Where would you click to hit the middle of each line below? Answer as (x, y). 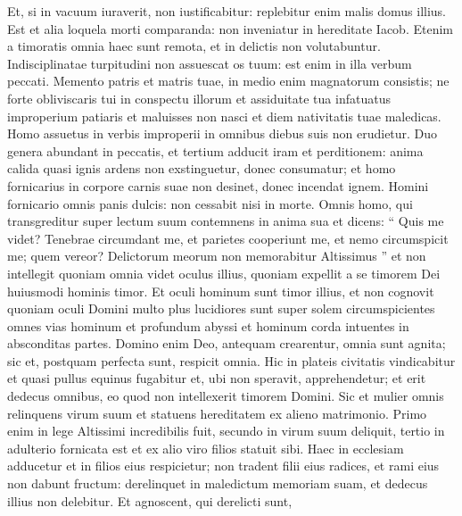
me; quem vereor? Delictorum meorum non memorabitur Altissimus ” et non (217, 256)
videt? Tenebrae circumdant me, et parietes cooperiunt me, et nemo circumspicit (228, 238)
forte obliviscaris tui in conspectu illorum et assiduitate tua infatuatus (199, 98)
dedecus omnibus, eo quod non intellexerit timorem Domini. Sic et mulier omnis (226, 396)
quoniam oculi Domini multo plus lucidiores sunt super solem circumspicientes (221, 308)
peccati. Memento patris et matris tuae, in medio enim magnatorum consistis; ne (228, 81)
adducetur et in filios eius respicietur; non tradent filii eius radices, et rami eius (223, 466)
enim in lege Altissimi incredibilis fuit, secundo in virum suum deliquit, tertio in (226, 431)
